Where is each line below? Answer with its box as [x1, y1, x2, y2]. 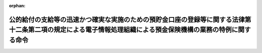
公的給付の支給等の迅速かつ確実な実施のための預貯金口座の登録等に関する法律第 [9, 15, 251, 24]
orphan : [9, 3, 26, 8]
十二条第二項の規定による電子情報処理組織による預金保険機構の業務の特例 [9, 26, 232, 34]
